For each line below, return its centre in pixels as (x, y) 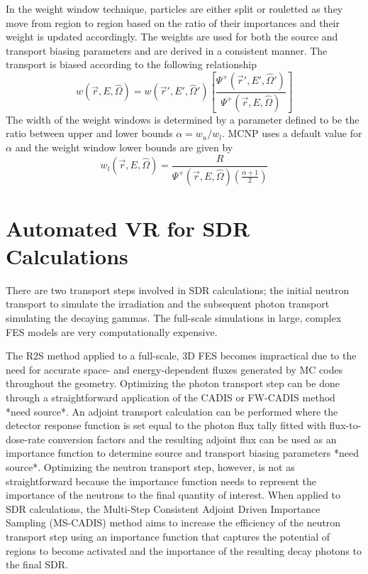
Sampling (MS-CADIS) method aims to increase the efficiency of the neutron (173, 522)
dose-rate (26, 439)
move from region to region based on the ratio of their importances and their (173, 22)
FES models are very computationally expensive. (112, 331)
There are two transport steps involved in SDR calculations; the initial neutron (178, 289)
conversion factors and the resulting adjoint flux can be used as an (192, 439)
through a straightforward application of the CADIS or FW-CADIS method (171, 397)
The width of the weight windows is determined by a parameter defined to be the (183, 119)
